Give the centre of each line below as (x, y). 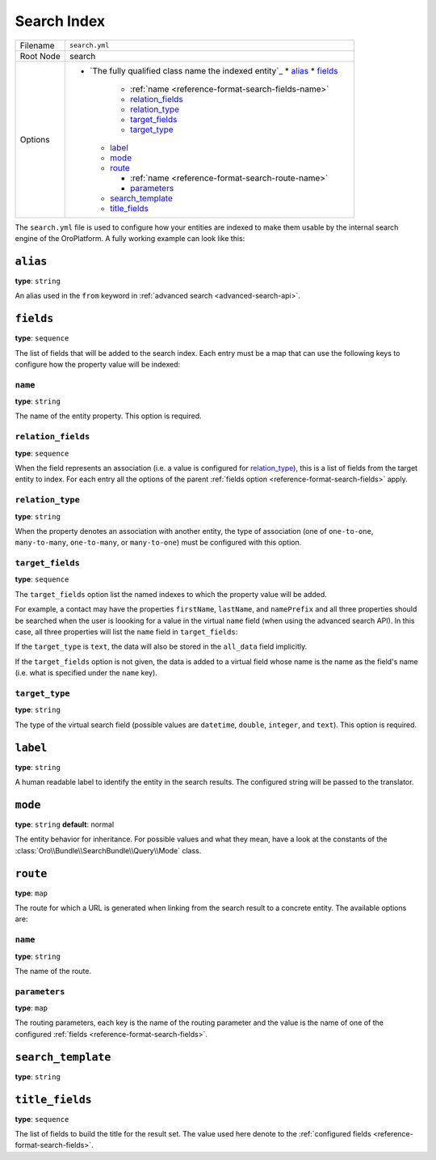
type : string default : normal (65, 824)
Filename (38, 45)
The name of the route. (53, 971)
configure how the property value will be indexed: (98, 364)
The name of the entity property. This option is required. (108, 416)
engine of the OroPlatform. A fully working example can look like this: (130, 238)
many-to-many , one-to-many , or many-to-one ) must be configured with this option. (158, 543)
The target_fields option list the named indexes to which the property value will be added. (171, 594)
